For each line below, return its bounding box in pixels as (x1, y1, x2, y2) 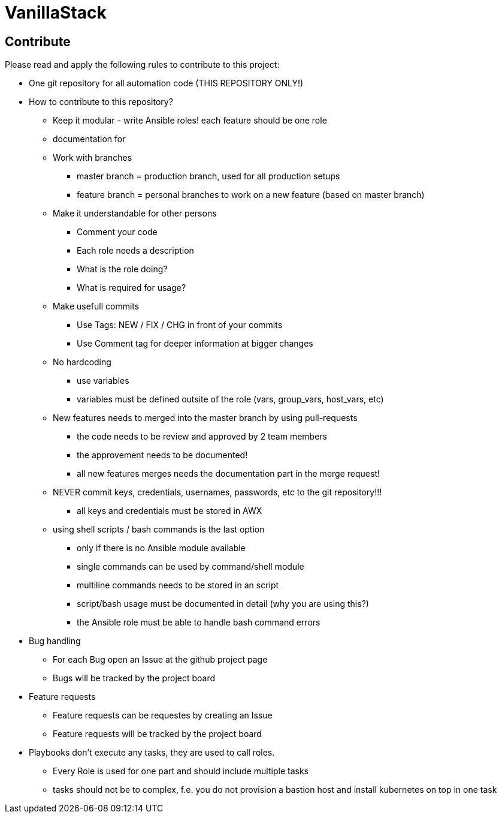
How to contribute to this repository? (29, 97, 173, 107)
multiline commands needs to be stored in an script (77, 580, 279, 591)
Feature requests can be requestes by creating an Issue (53, 710, 273, 721)
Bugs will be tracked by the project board (53, 673, 216, 684)
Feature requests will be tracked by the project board (53, 729, 262, 739)
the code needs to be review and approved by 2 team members (77, 431, 327, 442)
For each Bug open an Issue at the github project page (53, 654, 268, 665)
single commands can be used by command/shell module (77, 561, 304, 572)
